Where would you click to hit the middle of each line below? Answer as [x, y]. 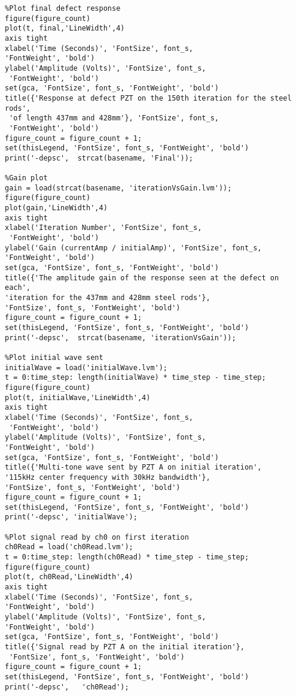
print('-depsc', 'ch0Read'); [67, 687]
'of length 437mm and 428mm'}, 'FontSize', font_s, [114, 118]
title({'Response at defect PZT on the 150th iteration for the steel [148, 98]
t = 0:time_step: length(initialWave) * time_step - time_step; [135, 378]
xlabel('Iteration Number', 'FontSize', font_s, [103, 228]
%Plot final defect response [63, 8]
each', [18, 288]
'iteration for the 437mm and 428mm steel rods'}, [108, 298]
